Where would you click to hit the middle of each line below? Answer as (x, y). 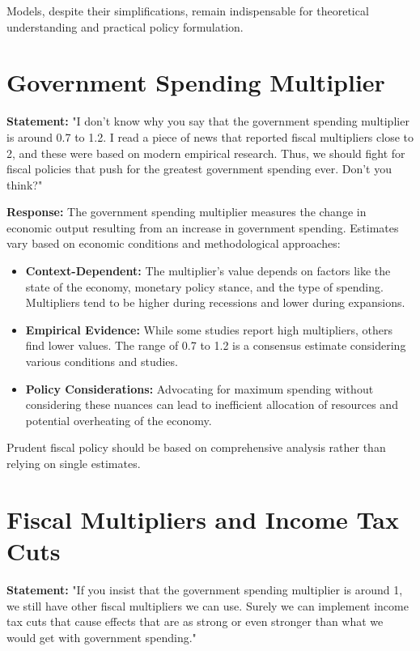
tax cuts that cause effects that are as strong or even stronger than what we (195, 621)
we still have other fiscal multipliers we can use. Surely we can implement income (208, 605)
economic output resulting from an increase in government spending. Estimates (203, 227)
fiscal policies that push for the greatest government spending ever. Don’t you (199, 169)
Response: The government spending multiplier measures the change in (187, 212)
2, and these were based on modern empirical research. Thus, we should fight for (206, 153)
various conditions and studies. (102, 362)
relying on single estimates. (74, 463)
